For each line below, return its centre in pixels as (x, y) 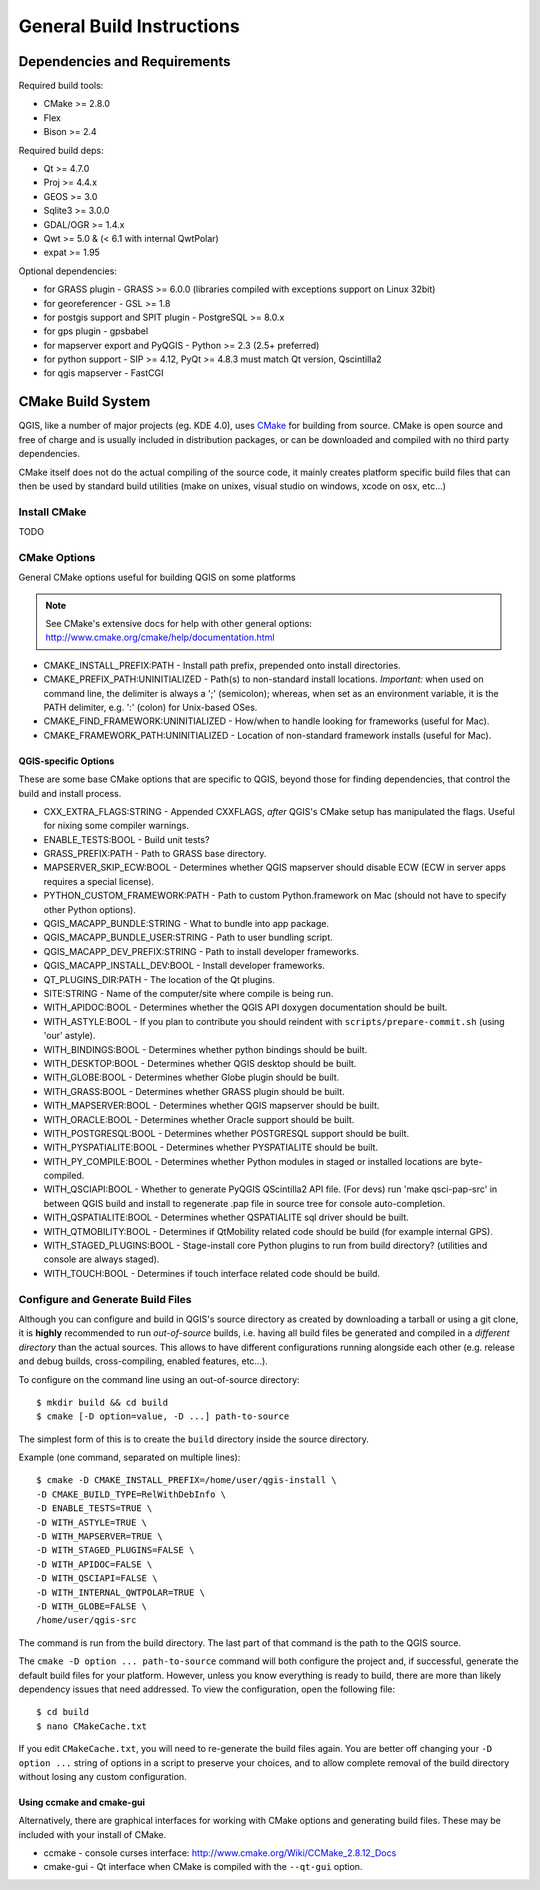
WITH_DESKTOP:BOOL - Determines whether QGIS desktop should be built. (200, 1063)
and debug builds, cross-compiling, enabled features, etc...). (143, 1361)
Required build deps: (61, 150)
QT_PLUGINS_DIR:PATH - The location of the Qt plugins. (159, 979)
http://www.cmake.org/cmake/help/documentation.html (160, 637)
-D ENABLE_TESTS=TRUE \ (94, 1508)
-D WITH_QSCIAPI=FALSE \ (97, 1578)
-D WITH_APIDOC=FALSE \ (94, 1564)
